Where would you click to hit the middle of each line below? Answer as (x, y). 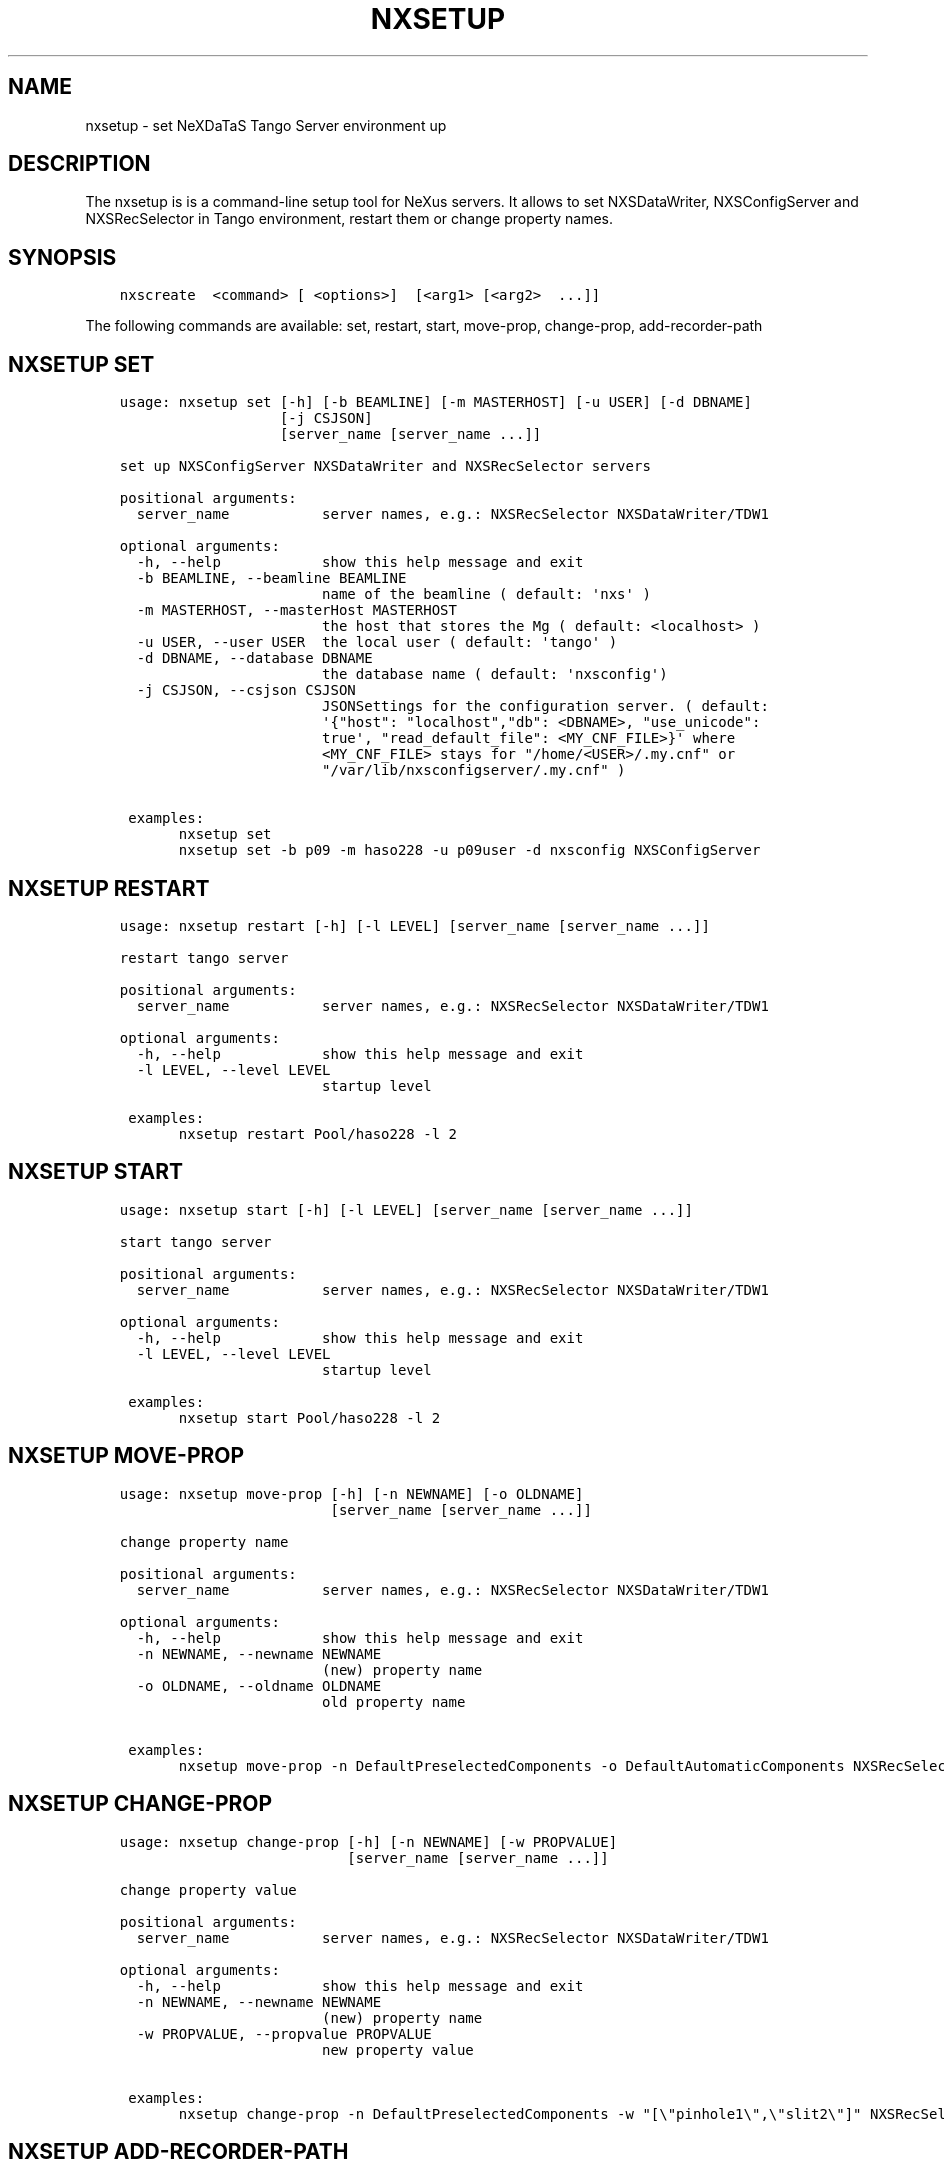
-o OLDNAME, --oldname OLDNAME (259, 1685)
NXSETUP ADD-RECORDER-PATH (178, 2151)
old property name (394, 1701)
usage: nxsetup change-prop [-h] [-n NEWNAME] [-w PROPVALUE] (368, 1841)
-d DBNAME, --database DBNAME (254, 658)
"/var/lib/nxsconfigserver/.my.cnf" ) (474, 770)
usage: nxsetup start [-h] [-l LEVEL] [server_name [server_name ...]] (406, 1209)
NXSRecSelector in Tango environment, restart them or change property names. (349, 219)
